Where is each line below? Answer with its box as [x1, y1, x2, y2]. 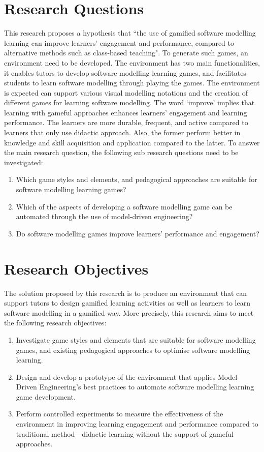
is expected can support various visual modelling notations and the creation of [4, 87, 248, 98]
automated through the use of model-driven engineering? [16, 211, 193, 222]
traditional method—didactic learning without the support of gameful [16, 428, 234, 439]
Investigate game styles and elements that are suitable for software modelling [16, 334, 256, 345]
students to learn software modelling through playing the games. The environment [4, 77, 260, 88]
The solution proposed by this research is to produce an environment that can [4, 287, 247, 298]
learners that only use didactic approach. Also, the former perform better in [4, 127, 241, 138]
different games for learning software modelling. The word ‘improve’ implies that [4, 97, 255, 108]
